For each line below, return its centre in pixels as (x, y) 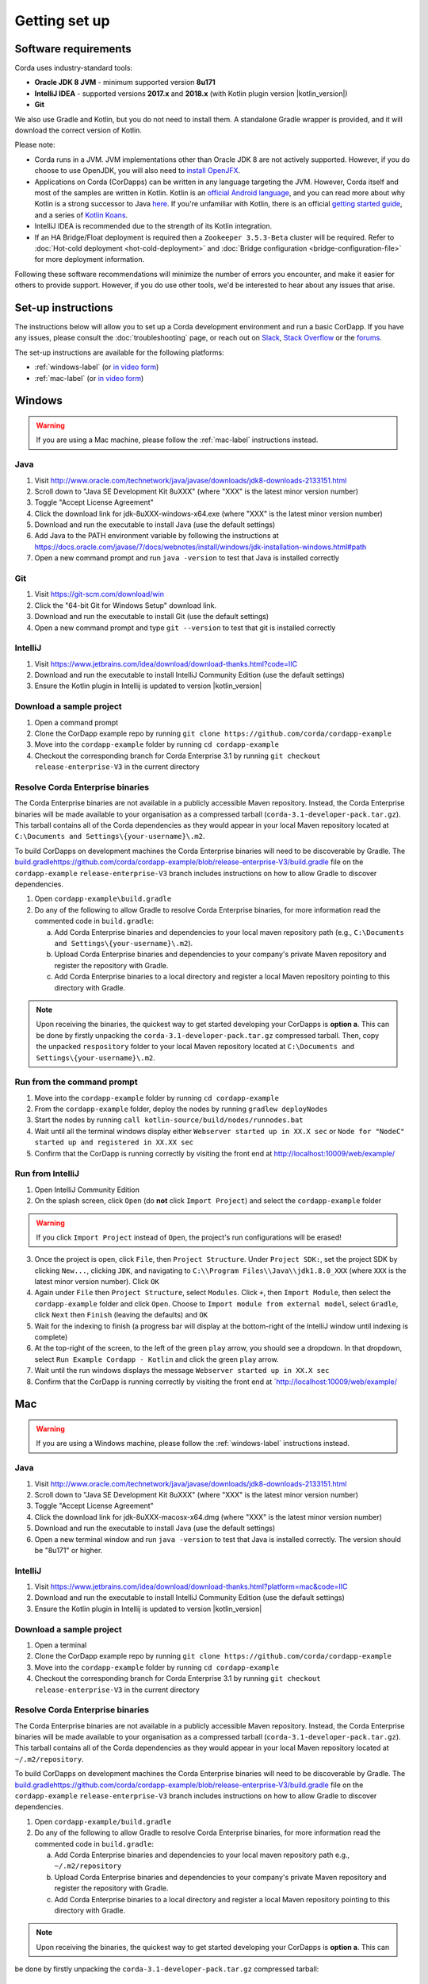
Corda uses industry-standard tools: (74, 68)
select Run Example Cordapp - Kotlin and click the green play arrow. (157, 1359)
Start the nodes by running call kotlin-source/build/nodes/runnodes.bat (169, 1120)
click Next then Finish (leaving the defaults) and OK (121, 1315)
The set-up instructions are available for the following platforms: (120, 352)
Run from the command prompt (76, 1082)
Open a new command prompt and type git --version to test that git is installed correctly (185, 628)
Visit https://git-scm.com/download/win (99, 594)
